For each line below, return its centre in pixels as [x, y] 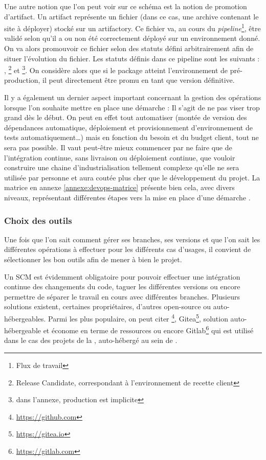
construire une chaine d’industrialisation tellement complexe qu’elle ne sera [122, 167]
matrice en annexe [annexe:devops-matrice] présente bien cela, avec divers [119, 187]
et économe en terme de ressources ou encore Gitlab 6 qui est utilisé [148, 329]
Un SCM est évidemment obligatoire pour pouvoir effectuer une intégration [122, 276]
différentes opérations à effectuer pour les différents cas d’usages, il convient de [128, 249]
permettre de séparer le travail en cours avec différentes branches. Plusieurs [122, 296]
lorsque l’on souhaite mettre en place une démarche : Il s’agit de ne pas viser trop [132, 107]
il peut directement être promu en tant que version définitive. [139, 80]
